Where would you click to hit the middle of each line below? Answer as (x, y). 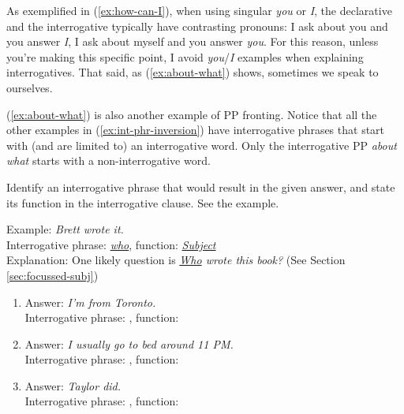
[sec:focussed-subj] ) (52, 275)
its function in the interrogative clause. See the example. (143, 202)
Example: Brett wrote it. (65, 229)
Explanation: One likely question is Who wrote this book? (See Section (176, 260)
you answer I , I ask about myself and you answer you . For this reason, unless (193, 41)
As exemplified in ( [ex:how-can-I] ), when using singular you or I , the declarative (199, 10)
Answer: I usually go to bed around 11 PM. (129, 343)
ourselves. (30, 87)
